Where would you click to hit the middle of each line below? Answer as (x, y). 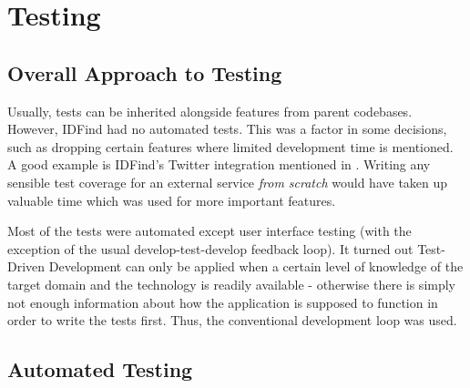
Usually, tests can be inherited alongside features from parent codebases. (210, 111)
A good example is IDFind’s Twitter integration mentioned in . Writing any (219, 164)
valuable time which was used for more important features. (172, 200)
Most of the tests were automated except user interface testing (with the (209, 231)
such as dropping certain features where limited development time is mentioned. (230, 146)
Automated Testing (100, 369)
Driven (26, 266)
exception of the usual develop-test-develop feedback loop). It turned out (210, 248)
